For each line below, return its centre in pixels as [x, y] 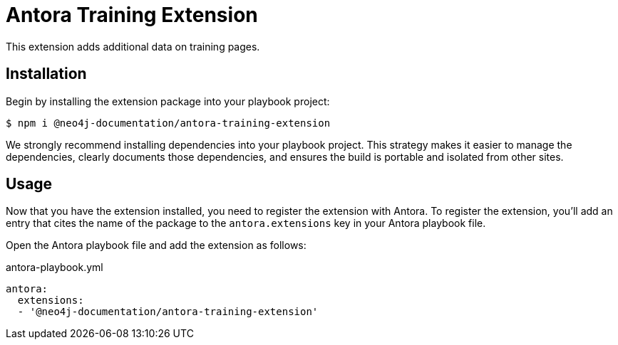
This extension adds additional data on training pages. [133, 46]
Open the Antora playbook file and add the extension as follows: [156, 245]
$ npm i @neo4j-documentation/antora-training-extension [168, 123]
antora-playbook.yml [55, 267]
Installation [46, 74]
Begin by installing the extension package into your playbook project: [168, 101]
